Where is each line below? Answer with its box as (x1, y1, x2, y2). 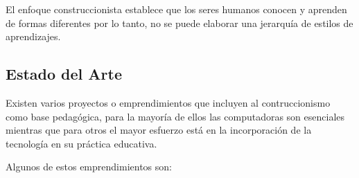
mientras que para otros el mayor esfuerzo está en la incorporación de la (6, 123, 312, 137)
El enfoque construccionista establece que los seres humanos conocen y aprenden (6, 2, 347, 16)
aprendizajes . (6, 29, 61, 44)
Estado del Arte (6, 63, 122, 84)
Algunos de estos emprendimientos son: (6, 159, 172, 174)
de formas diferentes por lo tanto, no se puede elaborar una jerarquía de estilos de (6, 15, 353, 30)
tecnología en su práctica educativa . (6, 136, 157, 150)
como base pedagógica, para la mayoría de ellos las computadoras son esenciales (6, 109, 345, 123)
